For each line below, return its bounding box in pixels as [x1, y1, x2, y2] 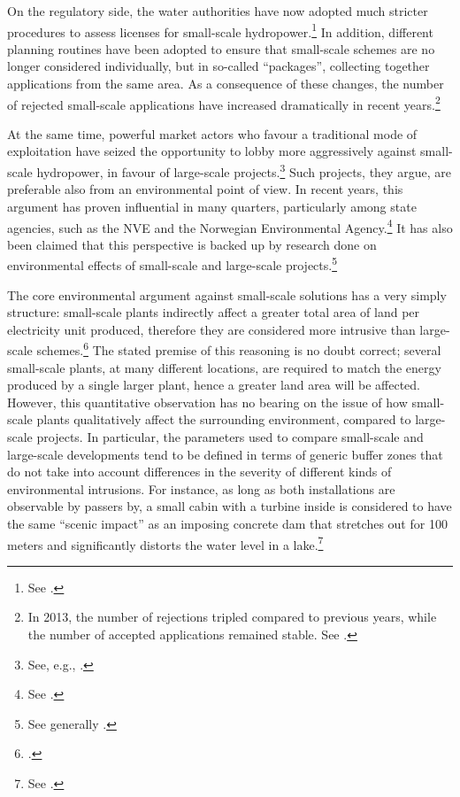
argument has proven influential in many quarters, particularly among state [7, 197, 417, 215]
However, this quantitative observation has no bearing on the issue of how [7, 392, 408, 411]
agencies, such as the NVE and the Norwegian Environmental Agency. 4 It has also [7, 215, 453, 236]
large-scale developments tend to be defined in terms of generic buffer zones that [7, 445, 443, 463]
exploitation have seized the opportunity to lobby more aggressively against [7, 142, 417, 160]
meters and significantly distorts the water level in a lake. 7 [7, 532, 324, 553]
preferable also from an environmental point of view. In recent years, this [7, 180, 403, 198]
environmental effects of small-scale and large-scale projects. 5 [7, 253, 338, 274]
